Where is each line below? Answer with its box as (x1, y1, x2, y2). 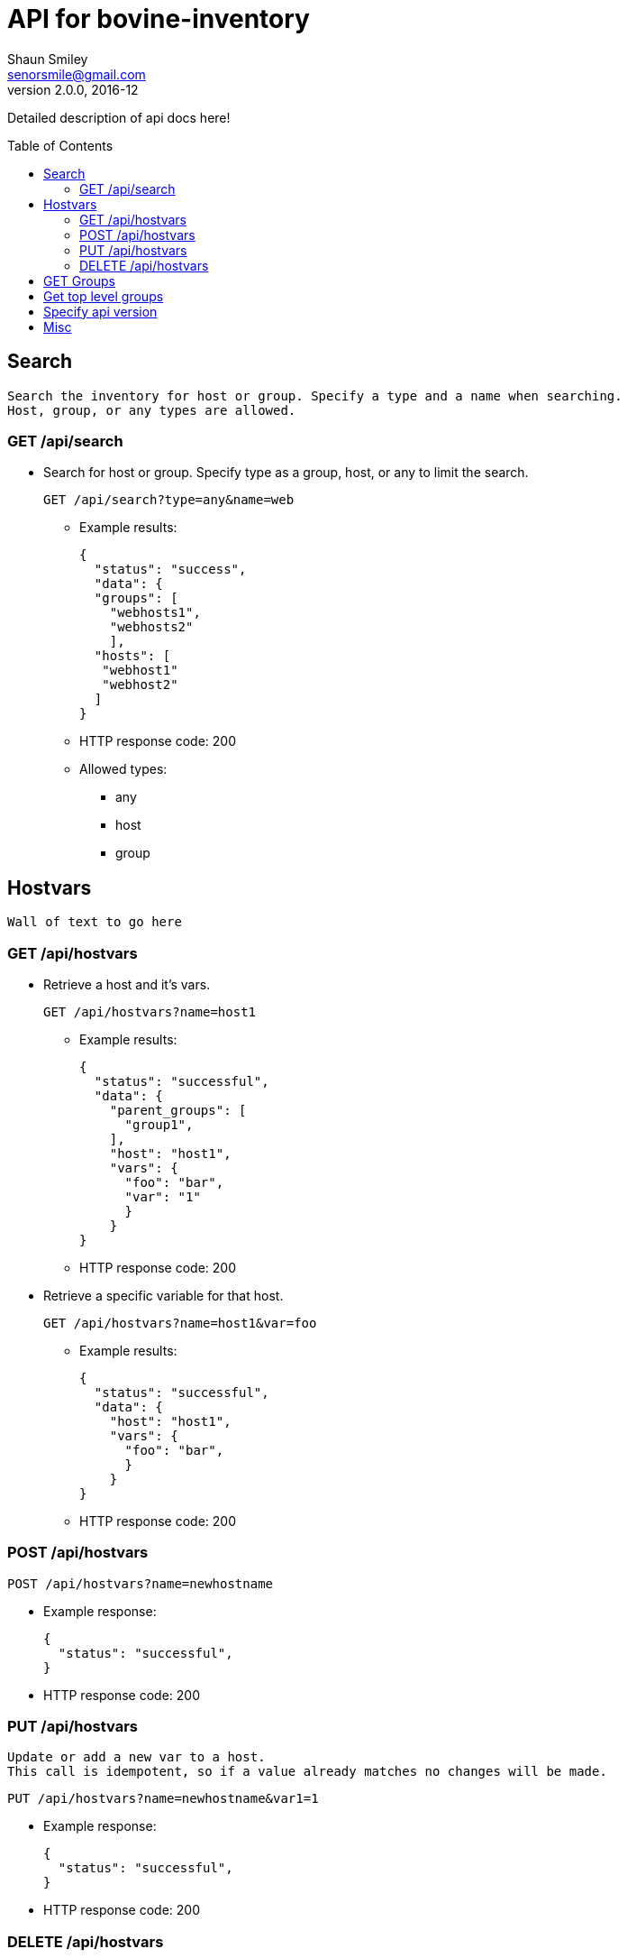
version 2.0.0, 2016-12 (7, 81, 139, 97)
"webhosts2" (109, 620, 194, 635)
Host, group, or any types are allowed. (7, 402, 296, 418)
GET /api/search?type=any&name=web (43, 492, 295, 508)
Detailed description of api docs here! (7, 109, 231, 125)
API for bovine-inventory (7, 4, 310, 34)
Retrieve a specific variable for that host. (43, 1287, 284, 1303)
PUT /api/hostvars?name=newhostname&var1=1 (7, 1791, 319, 1806)
